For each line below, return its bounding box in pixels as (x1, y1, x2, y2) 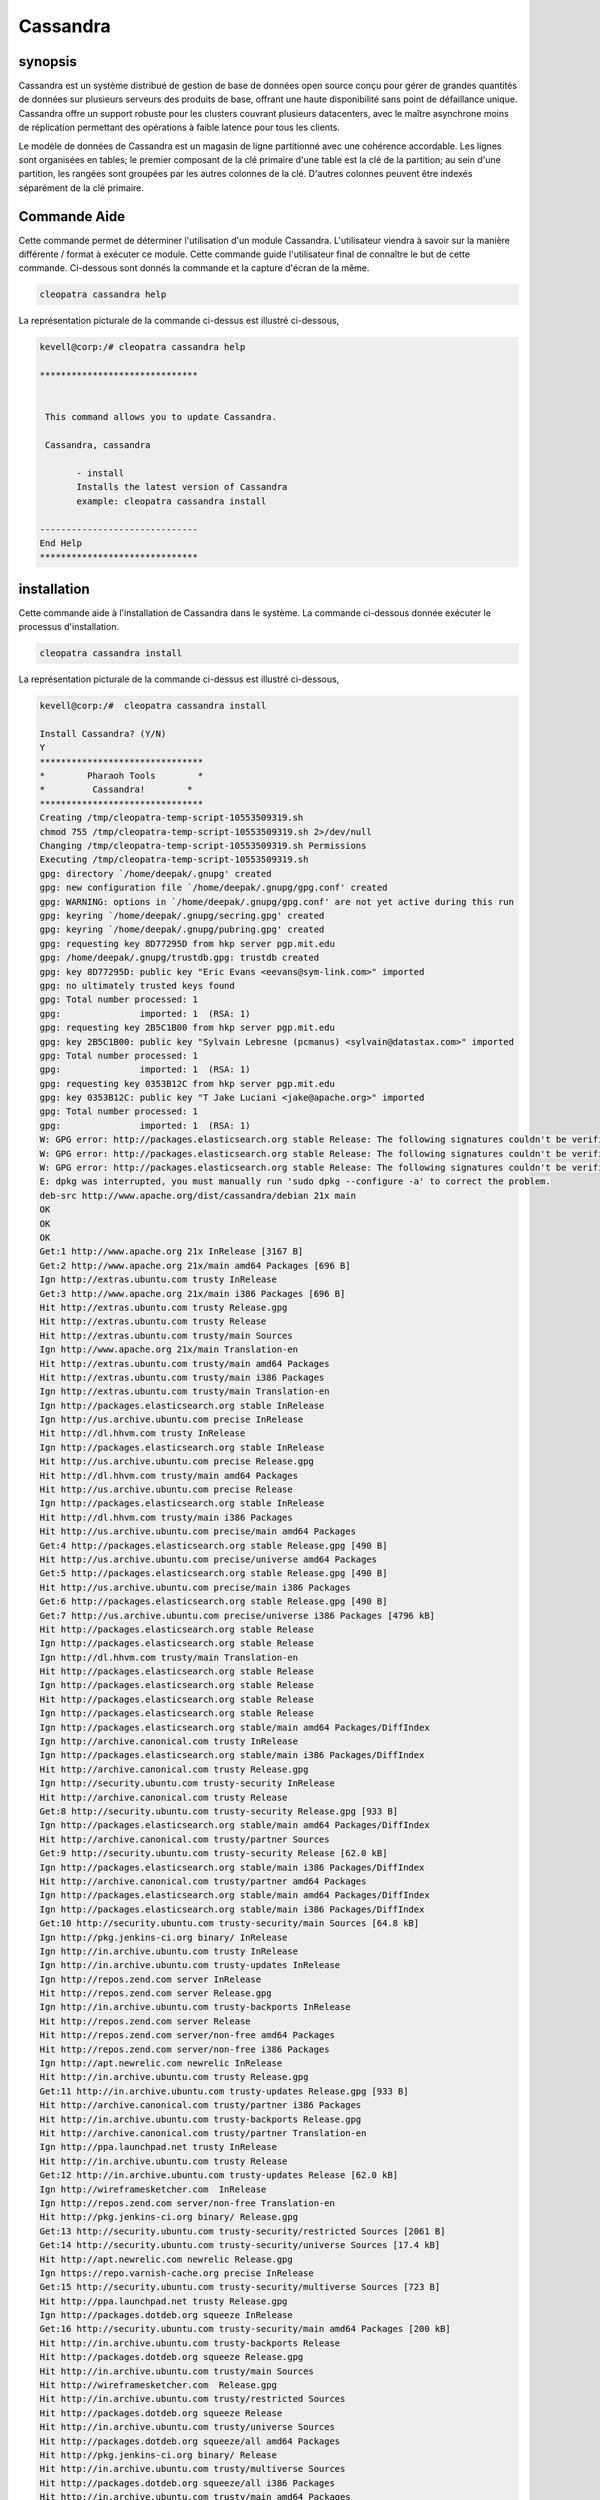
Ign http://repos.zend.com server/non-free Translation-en (39, 2197, 335, 2209)
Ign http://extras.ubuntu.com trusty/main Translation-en (39, 1386, 330, 1397)
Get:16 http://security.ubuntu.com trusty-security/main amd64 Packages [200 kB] (39, 2323, 452, 2335)
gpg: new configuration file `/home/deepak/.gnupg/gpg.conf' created (39, 882, 388, 894)
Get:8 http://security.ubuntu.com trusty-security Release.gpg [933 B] (39, 1806, 399, 1817)
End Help (39, 537, 83, 549)
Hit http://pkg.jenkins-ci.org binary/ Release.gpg (39, 2211, 299, 2223)
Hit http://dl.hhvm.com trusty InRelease (39, 1428, 246, 1439)
